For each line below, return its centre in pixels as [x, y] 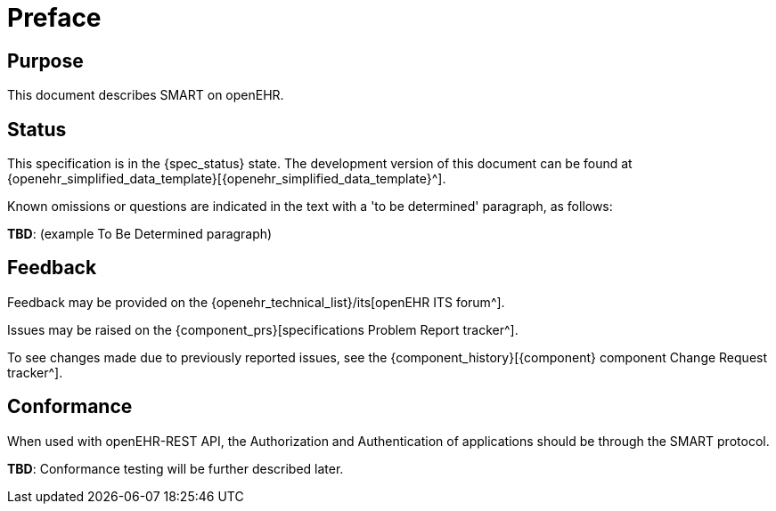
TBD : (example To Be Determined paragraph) [140, 234]
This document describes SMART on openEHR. [146, 95]
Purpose [45, 61]
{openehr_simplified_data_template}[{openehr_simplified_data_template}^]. [227, 179]
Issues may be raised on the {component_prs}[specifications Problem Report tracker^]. [263, 329]
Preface [54, 18]
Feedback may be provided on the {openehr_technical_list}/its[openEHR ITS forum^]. [256, 302]
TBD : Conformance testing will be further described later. [176, 468]
